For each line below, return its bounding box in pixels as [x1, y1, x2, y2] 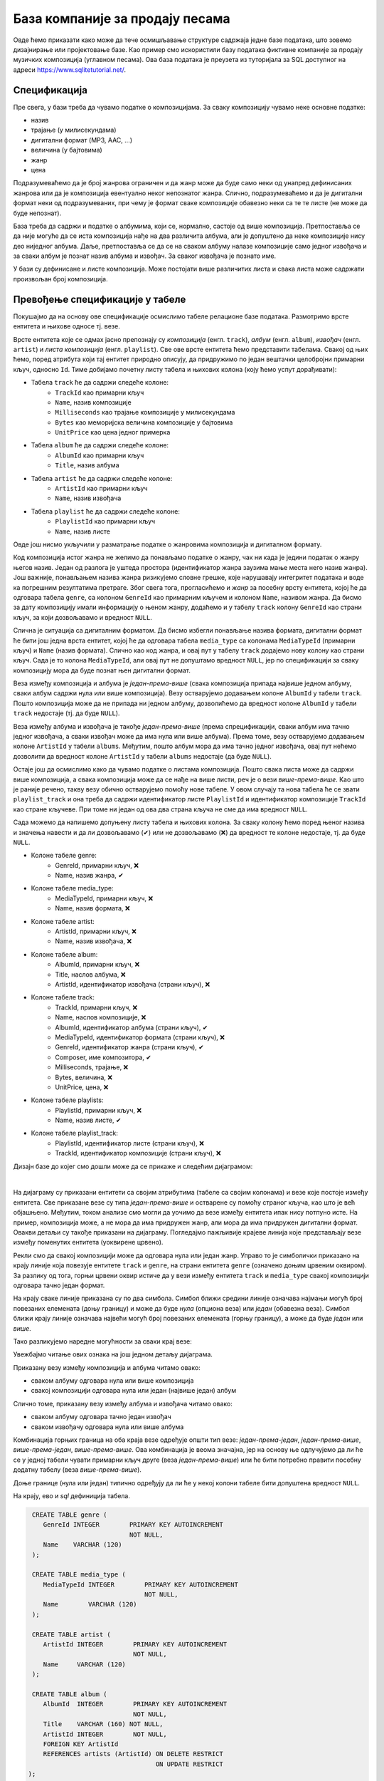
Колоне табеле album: [31, 950, 98, 958]
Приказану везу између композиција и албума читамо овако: [13, 1363, 201, 1371]
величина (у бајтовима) [31, 146, 102, 155]
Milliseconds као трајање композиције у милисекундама [55, 408, 235, 417]
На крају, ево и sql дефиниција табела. [13, 1491, 131, 1500]
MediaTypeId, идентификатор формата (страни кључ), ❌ [55, 1033, 225, 1042]
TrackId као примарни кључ [55, 388, 144, 397]
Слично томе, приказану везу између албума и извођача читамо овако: [13, 1399, 233, 1408]
